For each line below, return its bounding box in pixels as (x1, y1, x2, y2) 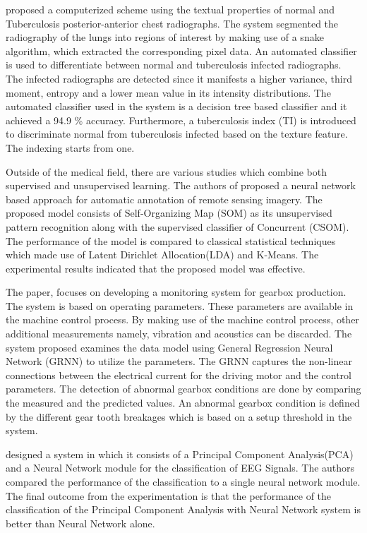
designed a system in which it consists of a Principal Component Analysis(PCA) (6, 446, 354, 461)
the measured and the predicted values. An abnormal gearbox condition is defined (6, 395, 360, 410)
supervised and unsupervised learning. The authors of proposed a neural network (6, 178, 356, 193)
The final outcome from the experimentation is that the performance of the (6, 488, 332, 503)
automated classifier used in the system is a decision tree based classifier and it (6, 99, 347, 114)
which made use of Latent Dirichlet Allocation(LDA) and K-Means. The (6, 247, 319, 262)
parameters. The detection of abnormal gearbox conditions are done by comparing (6, 381, 361, 396)
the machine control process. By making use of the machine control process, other (6, 312, 359, 327)
